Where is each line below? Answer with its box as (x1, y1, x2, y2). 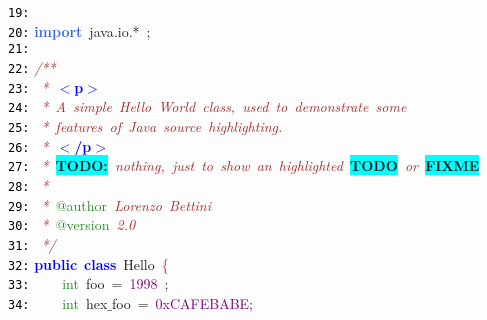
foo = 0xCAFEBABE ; (111, 292, 254, 313)
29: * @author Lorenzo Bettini (8, 194, 211, 215)
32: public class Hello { (8, 253, 169, 274)
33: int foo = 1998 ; (8, 273, 169, 294)
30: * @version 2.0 (8, 214, 136, 235)
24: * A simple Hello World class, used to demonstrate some (8, 96, 407, 117)
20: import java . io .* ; (8, 20, 151, 41)
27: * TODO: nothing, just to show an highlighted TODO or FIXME (8, 155, 480, 176)
